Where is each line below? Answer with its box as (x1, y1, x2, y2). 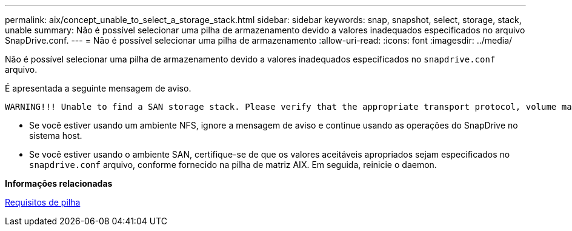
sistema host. (29, 130, 82, 141)
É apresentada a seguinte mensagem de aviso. (5, 83, 191, 93)
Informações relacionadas (5, 178, 113, 189)
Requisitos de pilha (5, 197, 81, 207)
